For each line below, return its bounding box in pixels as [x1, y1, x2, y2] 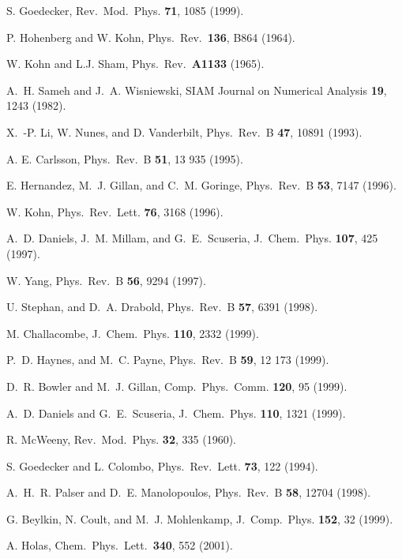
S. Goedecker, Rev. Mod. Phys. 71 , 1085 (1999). [6, 2, 244, 18]
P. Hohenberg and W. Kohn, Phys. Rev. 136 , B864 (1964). [6, 28, 295, 45]
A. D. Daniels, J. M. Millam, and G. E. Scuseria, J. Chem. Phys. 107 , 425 [6, 230, 378, 246]
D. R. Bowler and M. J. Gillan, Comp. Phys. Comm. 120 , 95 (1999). [6, 377, 348, 394]
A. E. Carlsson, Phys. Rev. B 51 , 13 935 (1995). [6, 150, 243, 167]
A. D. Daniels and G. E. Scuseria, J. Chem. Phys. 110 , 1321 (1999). [6, 404, 346, 421]
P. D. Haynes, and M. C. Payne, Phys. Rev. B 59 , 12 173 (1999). [6, 351, 329, 368]
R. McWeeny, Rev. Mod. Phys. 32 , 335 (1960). [6, 431, 236, 448]
